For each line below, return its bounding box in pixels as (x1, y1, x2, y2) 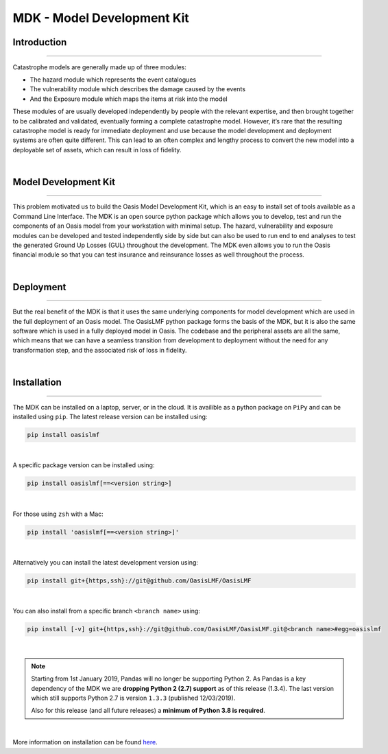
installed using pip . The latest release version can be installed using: (12, 412, 208, 421)
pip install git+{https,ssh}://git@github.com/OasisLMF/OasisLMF (27, 577, 252, 585)
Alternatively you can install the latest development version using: (12, 558, 199, 567)
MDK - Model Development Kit (12, 10, 190, 25)
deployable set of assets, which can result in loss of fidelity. (12, 145, 182, 154)
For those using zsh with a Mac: (12, 510, 104, 518)
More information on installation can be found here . (12, 738, 158, 746)
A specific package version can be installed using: (12, 461, 155, 469)
